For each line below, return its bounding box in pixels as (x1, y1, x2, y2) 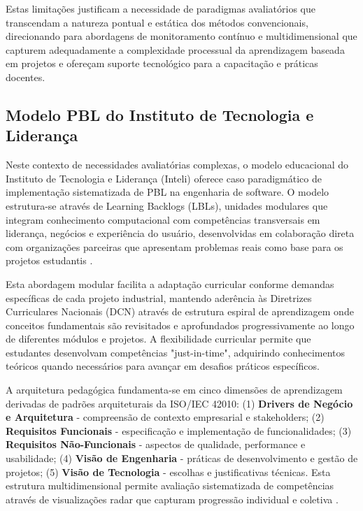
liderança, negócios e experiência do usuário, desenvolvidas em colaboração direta (6, 226, 355, 240)
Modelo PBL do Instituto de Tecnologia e (6, 103, 314, 125)
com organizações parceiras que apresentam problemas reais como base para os (6, 239, 343, 254)
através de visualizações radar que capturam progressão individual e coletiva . (6, 491, 339, 506)
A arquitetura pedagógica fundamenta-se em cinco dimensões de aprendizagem (6, 382, 343, 397)
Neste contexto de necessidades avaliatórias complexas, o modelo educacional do (6, 157, 349, 172)
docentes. (6, 69, 45, 84)
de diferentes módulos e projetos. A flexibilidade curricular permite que (6, 331, 311, 346)
